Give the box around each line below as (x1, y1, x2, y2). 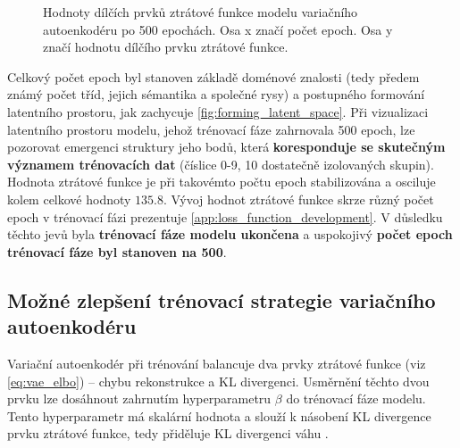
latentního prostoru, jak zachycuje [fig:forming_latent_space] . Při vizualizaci (7, 102, 429, 120)
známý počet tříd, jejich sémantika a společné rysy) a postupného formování (7, 85, 425, 104)
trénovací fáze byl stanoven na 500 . (7, 242, 227, 261)
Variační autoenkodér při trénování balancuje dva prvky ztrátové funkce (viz (7, 353, 426, 372)
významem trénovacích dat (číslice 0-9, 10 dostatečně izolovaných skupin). (7, 154, 434, 173)
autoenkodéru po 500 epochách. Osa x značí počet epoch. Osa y (43, 20, 393, 38)
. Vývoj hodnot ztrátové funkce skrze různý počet (163, 189, 434, 208)
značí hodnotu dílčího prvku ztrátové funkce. (43, 37, 289, 56)
